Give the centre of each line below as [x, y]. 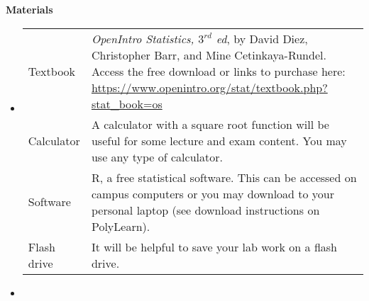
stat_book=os [127, 103]
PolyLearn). [121, 226]
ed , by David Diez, [262, 38]
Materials [29, 9]
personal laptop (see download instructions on [205, 210]
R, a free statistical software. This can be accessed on [224, 177]
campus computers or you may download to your [213, 193]
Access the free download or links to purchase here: [218, 71]
